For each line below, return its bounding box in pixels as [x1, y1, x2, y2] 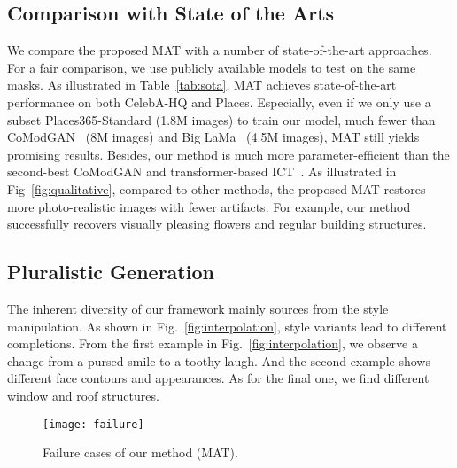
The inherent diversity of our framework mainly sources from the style [7, 299, 389, 317]
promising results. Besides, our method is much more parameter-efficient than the [7, 144, 450, 163]
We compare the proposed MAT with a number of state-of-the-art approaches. [7, 41, 432, 59]
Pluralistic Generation [7, 258, 214, 285]
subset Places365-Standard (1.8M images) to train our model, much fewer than [7, 110, 436, 129]
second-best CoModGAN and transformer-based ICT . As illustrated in [7, 162, 397, 181]
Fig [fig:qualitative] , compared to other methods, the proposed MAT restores [7, 179, 426, 198]
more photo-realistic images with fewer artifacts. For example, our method [7, 197, 411, 215]
